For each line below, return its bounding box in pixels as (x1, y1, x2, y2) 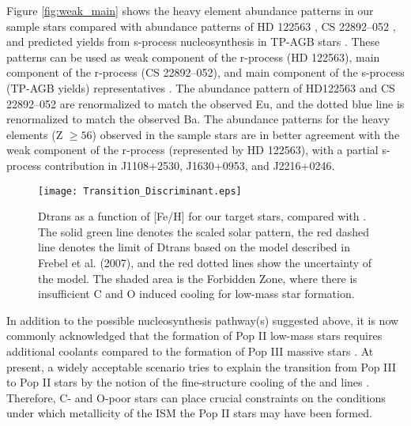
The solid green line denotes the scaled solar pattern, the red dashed (38, 223, 369, 239)
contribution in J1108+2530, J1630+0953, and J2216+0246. (44, 156, 335, 173)
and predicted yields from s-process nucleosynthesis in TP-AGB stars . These (6, 33, 380, 50)
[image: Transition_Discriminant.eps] (38, 185, 242, 197)
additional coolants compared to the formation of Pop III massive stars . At (6, 342, 374, 359)
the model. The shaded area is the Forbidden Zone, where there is (38, 270, 357, 286)
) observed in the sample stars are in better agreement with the (92, 126, 400, 142)
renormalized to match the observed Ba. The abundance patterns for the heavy (6, 111, 390, 127)
